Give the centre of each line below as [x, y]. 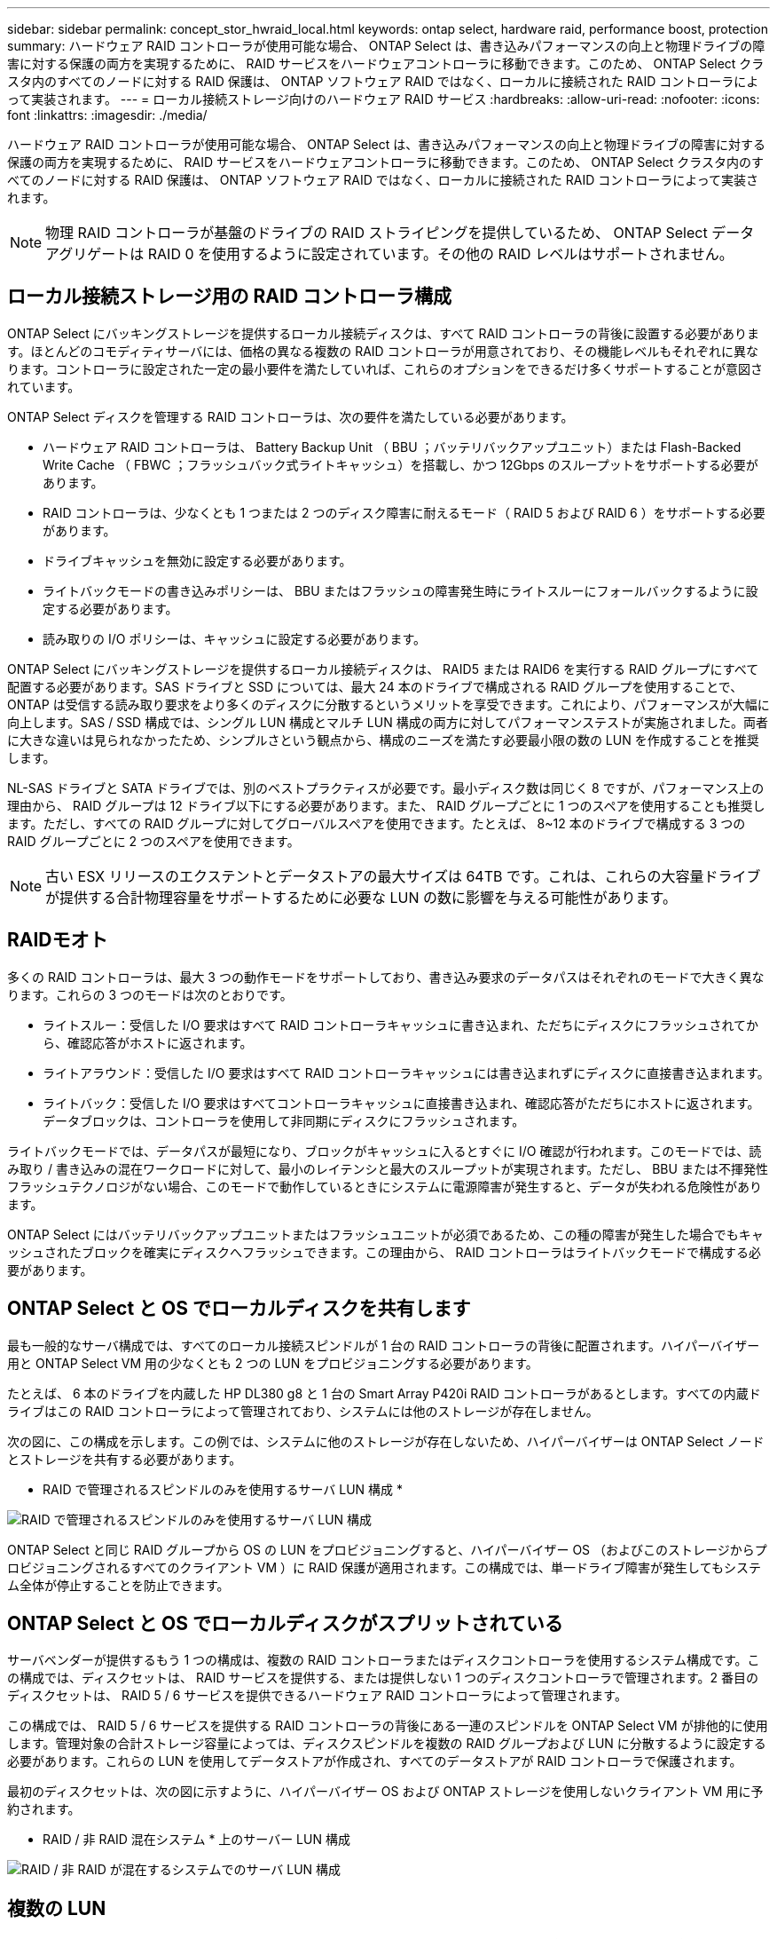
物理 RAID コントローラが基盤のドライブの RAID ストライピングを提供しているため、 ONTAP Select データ [400, 233]
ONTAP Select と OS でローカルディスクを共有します [239, 1309]
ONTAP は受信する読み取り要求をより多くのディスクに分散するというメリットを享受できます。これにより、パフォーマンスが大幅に [388, 704]
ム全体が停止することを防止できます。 [118, 1585]
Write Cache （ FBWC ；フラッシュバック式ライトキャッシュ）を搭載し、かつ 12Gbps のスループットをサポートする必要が [400, 464]
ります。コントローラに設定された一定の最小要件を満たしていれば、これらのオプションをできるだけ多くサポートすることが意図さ [385, 368]
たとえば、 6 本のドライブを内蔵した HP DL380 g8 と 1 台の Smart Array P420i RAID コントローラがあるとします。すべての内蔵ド [384, 1393]
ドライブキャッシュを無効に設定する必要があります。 [197, 560]
